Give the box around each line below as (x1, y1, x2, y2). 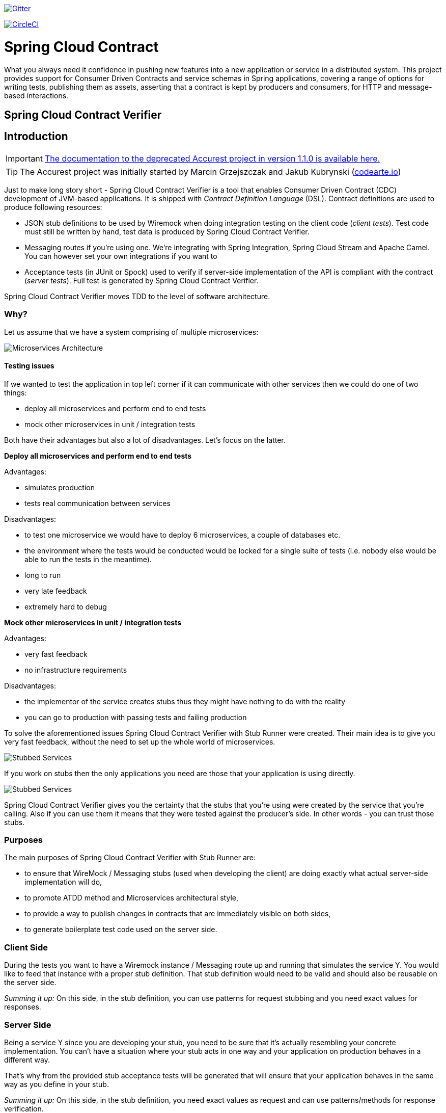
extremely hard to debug (24, 602, 107, 611)
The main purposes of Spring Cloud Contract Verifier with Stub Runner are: (4, 853, 256, 862)
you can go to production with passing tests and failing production (24, 712, 247, 722)
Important (6, 153, 43, 164)
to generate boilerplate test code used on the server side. (24, 925, 217, 934)
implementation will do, (24, 878, 102, 887)
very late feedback (24, 586, 87, 595)
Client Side (4, 942, 48, 952)
